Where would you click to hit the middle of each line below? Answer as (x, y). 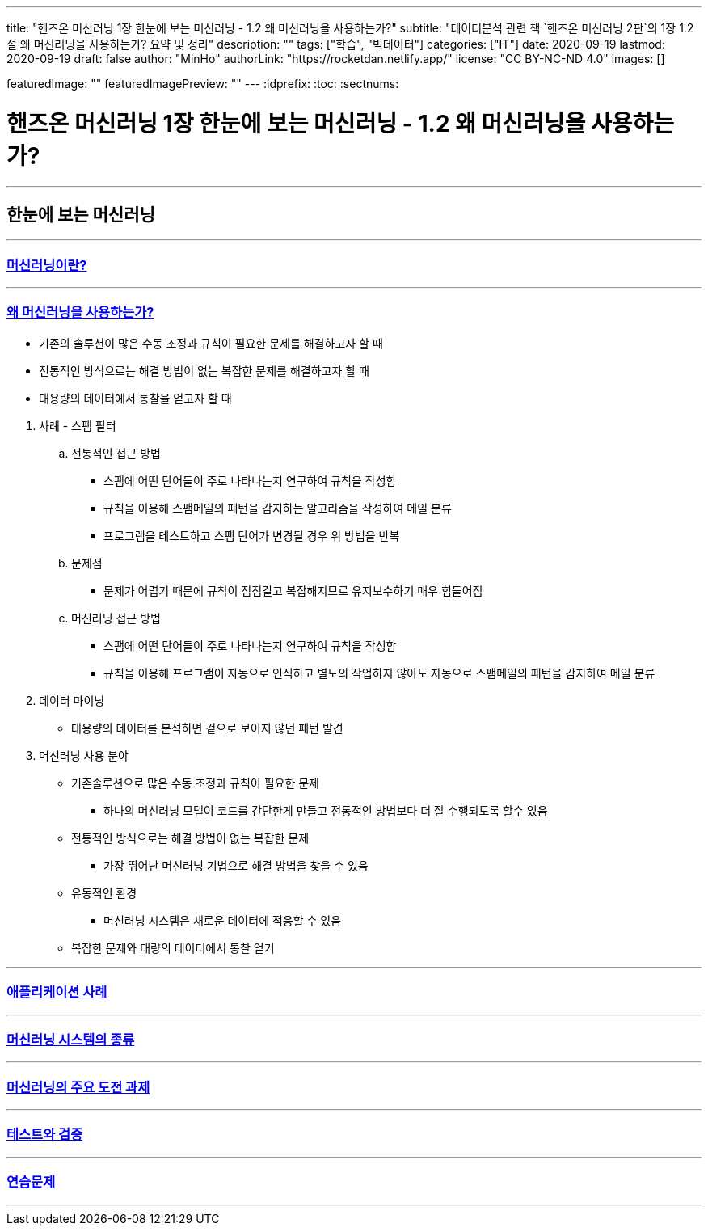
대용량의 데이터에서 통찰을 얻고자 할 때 (135, 398)
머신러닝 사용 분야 (84, 755)
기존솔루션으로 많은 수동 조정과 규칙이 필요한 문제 (195, 783)
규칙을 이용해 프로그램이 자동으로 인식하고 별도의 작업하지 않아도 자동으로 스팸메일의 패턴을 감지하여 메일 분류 (379, 673)
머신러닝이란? (47, 265)
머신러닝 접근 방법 (116, 618)
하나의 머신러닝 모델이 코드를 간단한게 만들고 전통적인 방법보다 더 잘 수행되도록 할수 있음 (326, 810)
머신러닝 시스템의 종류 (71, 1039)
